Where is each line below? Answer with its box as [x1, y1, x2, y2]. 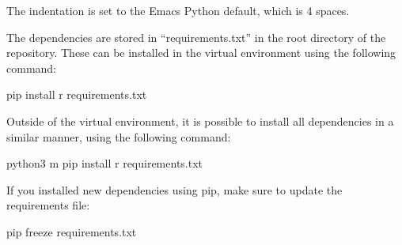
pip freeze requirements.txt [6, 223, 137, 239]
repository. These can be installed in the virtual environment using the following [6, 44, 396, 61]
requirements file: [6, 197, 90, 213]
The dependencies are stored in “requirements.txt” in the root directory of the [6, 28, 386, 45]
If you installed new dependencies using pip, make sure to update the [6, 181, 343, 198]
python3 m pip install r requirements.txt [6, 155, 203, 171]
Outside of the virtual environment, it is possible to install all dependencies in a [6, 112, 394, 129]
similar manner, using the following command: [6, 128, 231, 145]
